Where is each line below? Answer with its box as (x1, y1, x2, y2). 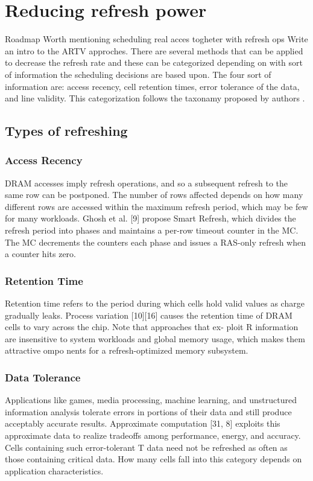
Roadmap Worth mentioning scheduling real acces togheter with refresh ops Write (5, 33, 308, 45)
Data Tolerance (5, 369, 81, 384)
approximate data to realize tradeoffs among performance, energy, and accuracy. (5, 429, 301, 442)
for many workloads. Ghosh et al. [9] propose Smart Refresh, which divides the (5, 212, 296, 225)
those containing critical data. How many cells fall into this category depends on (5, 453, 302, 465)
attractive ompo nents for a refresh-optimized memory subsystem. (5, 344, 248, 357)
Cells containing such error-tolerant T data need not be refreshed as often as (5, 441, 288, 453)
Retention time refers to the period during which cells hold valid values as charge (5, 297, 305, 310)
